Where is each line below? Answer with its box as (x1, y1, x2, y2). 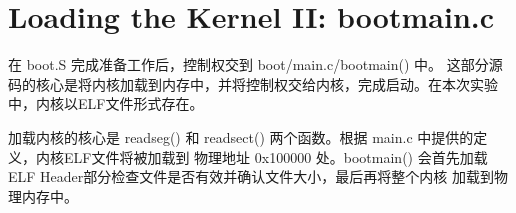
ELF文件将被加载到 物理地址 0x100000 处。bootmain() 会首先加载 (63, 146, 488, 167)
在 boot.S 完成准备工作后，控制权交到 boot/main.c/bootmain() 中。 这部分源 (8, 54, 503, 75)
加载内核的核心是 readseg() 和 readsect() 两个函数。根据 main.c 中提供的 (8, 126, 474, 147)
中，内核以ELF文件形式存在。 (8, 93, 204, 114)
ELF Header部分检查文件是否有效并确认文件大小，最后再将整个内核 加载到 (8, 166, 494, 187)
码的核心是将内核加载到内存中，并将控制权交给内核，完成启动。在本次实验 (8, 73, 498, 94)
